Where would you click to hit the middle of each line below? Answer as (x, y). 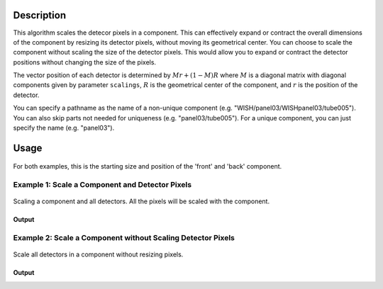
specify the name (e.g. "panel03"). (64, 128)
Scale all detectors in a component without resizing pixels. (98, 254)
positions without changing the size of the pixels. (84, 62)
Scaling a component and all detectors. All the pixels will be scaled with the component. (141, 201)
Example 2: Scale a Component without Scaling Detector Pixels (124, 238)
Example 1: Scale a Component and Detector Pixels (102, 185)
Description (40, 15)
